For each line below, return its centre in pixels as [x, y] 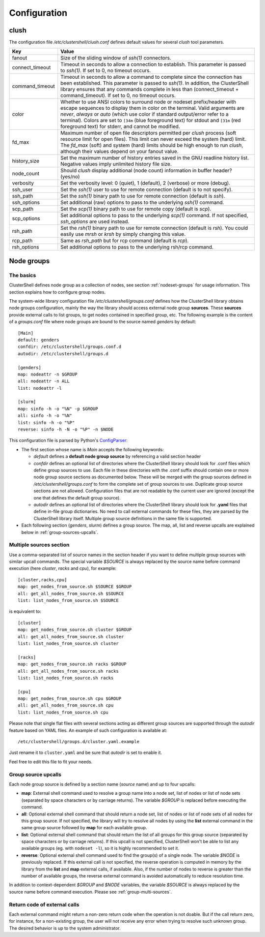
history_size [26, 161]
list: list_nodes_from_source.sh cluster [68, 643]
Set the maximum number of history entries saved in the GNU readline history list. [155, 158]
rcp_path [22, 241]
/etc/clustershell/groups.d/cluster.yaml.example [79, 742]
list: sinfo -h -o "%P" [46, 422]
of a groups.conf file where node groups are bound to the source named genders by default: [103, 322]
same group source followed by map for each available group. [84, 828]
